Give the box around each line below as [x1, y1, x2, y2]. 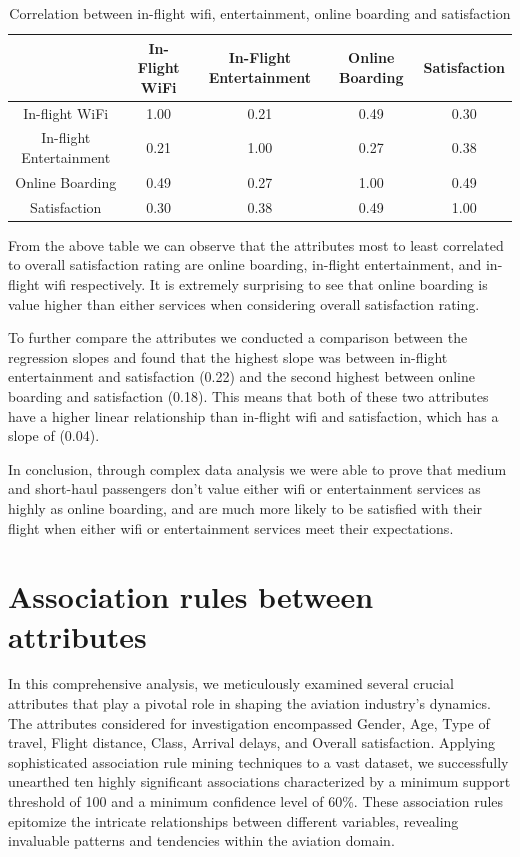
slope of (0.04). [8, 425, 100, 446]
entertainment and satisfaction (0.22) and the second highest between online [8, 366, 476, 387]
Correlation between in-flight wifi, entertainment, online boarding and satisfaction [9, 3, 511, 23]
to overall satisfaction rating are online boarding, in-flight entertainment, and [8, 254, 482, 275]
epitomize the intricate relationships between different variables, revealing [8, 810, 459, 831]
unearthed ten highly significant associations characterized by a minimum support [8, 771, 511, 792]
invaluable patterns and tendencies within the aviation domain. [8, 830, 395, 851]
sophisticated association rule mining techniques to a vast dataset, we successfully [8, 751, 509, 772]
